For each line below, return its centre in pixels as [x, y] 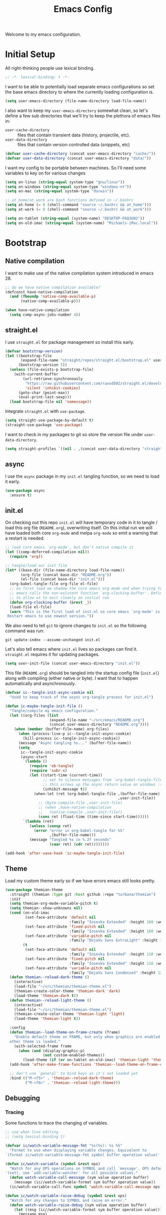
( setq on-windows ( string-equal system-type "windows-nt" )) [68, 187]
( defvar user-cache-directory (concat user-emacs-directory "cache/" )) [80, 154]
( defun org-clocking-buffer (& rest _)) [51, 602]
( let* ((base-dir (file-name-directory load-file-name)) [65, 570]
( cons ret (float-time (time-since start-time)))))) [94, 817]
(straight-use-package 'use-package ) [44, 425]
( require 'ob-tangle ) [52, 766]
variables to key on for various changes [45, 173]
